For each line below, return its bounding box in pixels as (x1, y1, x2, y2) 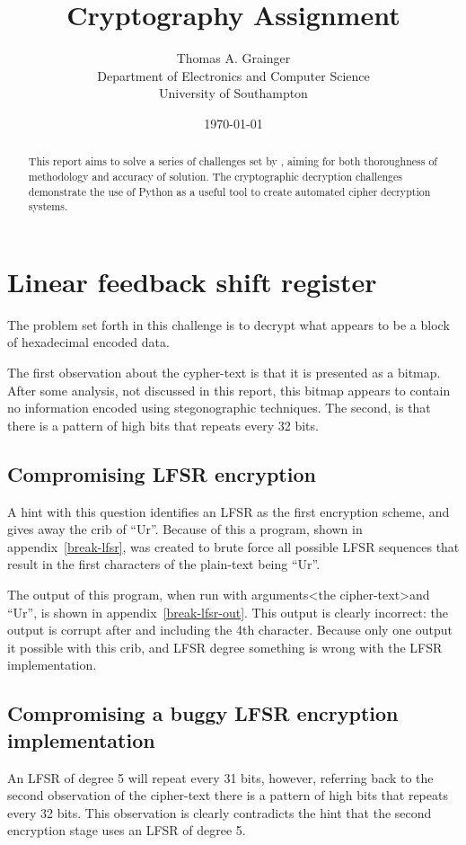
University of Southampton (159, 84, 308, 102)
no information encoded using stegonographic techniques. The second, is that (7, 398, 431, 417)
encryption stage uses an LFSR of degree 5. (7, 821, 246, 840)
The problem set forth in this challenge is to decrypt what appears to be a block (7, 315, 450, 334)
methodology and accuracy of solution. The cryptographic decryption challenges (28, 168, 402, 183)
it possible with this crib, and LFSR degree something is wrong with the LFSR (7, 637, 443, 656)
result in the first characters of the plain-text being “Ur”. (7, 555, 321, 574)
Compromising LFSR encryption (7, 459, 316, 487)
